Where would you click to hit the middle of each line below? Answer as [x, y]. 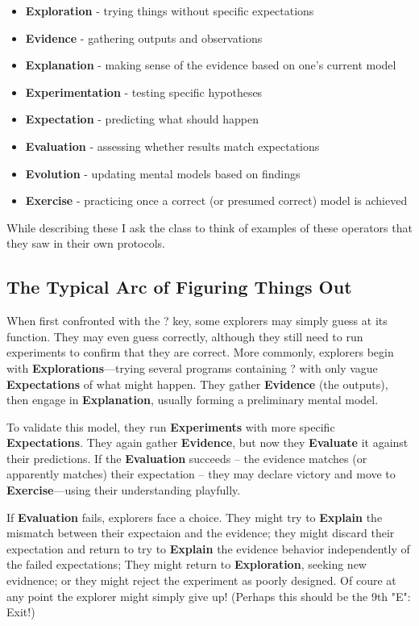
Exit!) [21, 612]
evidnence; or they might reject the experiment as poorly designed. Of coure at [201, 580]
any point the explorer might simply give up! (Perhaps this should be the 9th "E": [209, 596]
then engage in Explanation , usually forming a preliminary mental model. [193, 400]
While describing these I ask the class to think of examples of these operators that [209, 227]
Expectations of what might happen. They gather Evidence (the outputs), [197, 384]
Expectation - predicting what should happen [142, 119]
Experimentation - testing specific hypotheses [144, 92]
